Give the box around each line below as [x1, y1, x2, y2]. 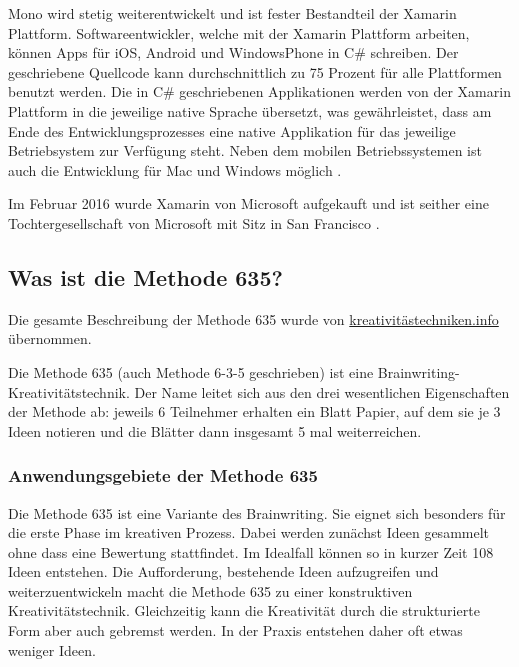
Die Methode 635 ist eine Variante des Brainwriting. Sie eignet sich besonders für [8, 502, 506, 523]
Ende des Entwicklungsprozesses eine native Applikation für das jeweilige [8, 120, 456, 141]
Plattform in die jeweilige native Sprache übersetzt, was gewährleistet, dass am [8, 100, 492, 121]
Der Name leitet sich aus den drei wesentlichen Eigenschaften [134, 381, 510, 402]
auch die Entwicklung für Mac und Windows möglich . [8, 159, 342, 180]
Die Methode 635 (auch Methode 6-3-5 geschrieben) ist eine [8, 361, 374, 382]
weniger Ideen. [8, 639, 96, 660]
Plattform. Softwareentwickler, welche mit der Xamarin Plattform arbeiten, [8, 22, 470, 43]
